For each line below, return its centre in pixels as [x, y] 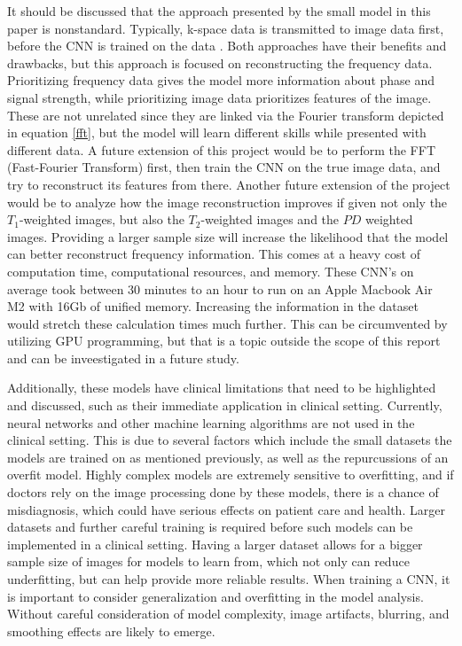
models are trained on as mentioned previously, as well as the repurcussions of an [228, 457]
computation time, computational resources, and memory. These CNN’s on [211, 271]
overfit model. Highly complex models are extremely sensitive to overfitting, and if [231, 475]
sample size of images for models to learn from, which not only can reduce [208, 561]
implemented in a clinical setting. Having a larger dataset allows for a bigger [215, 544]
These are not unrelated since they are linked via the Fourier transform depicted [226, 115]
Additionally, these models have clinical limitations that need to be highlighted [222, 388]
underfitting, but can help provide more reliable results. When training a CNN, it [229, 579]
